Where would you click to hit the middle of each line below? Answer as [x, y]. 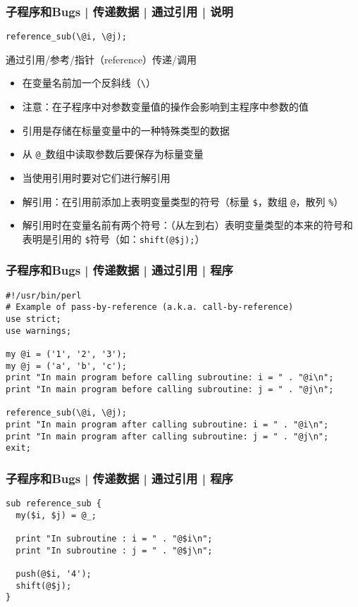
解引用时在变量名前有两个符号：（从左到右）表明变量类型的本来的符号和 [187, 225]
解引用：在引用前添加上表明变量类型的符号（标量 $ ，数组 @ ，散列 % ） [183, 201]
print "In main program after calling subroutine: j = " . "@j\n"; [167, 436]
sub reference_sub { [54, 504]
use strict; [33, 319]
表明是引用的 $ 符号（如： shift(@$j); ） [113, 238]
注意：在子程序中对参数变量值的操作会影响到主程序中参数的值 [165, 107]
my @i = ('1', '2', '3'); [66, 354]
